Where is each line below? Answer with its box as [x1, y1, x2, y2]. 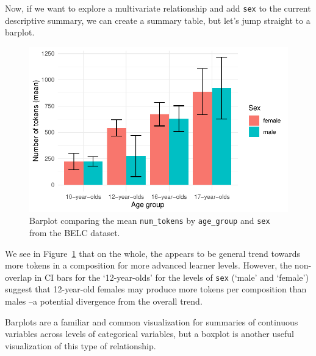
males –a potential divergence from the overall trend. [5, 294, 203, 307]
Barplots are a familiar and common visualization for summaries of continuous [5, 315, 298, 328]
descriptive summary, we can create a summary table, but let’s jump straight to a [5, 13, 311, 26]
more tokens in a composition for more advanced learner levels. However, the [5, 259, 292, 272]
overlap [5, 270, 32, 283]
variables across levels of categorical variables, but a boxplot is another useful [5, 327, 294, 340]
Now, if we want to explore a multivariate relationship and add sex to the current [5, 2, 311, 14]
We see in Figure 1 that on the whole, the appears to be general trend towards [5, 247, 300, 259]
